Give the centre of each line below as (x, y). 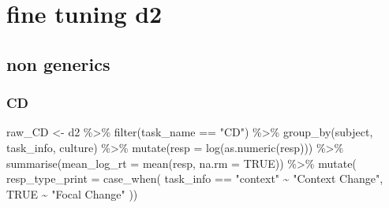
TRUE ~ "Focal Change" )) (72, 193)
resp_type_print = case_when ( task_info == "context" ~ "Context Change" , (195, 178)
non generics (58, 63)
